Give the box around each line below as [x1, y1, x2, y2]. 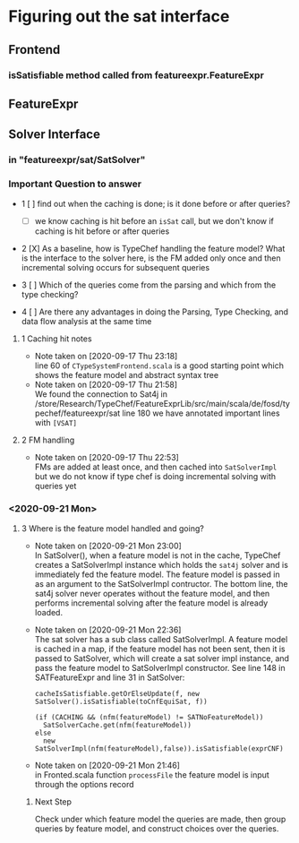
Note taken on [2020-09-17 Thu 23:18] [34, 350, 178, 361]
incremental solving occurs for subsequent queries [21, 262, 210, 272]
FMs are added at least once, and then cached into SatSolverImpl [34, 461, 278, 472]
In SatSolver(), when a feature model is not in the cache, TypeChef [34, 549, 281, 561]
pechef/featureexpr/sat [34, 408, 121, 418]
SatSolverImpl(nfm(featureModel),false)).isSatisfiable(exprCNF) [34, 744, 284, 753]
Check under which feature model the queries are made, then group [34, 813, 286, 824]
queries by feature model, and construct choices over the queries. [34, 822, 279, 834]
